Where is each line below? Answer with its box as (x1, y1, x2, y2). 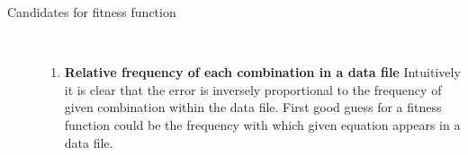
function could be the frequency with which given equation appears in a (64, 115, 461, 133)
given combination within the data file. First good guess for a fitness (64, 98, 442, 116)
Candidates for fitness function (7, 3, 176, 21)
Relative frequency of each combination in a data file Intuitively (64, 63, 461, 82)
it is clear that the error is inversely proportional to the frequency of (64, 80, 442, 99)
